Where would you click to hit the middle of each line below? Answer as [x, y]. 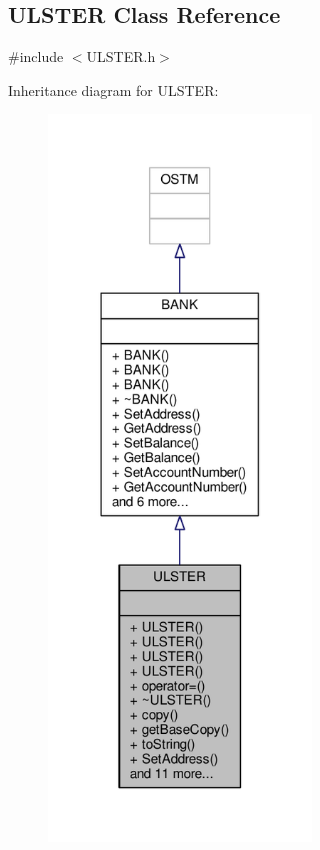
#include [36, 56]
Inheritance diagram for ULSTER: [113, 89]
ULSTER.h [121, 56]
